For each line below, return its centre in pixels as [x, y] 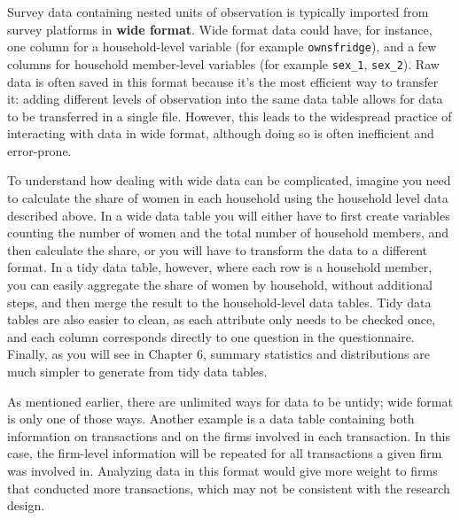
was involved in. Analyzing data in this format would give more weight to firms [222, 470]
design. [26, 505]
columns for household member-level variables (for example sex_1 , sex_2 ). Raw [223, 63]
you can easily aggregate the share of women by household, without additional [220, 285]
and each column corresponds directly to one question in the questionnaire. [211, 336]
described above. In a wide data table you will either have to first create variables [229, 215]
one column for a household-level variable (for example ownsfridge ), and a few [222, 47]
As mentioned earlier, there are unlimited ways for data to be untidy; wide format [230, 401]
